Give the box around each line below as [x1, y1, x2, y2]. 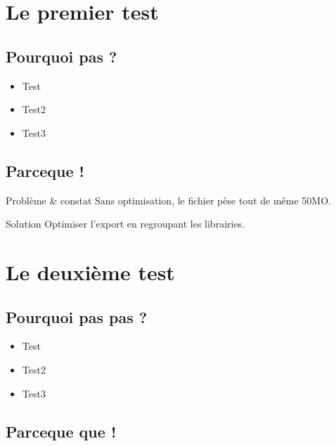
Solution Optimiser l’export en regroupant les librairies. [6, 216, 245, 231]
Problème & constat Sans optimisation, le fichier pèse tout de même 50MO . [6, 192, 331, 207]
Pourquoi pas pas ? [6, 306, 148, 327]
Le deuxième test [6, 257, 175, 286]
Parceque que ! [6, 420, 117, 442]
